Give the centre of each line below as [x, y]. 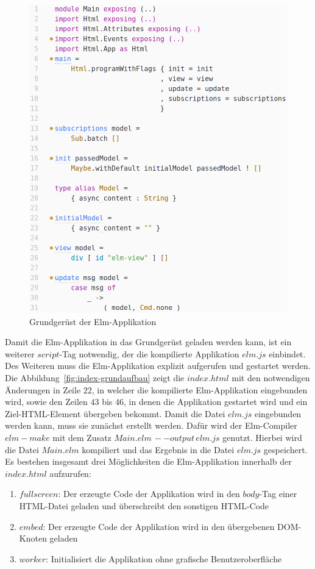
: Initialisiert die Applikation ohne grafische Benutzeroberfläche [164, 558]
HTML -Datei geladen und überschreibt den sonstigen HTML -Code [144, 506]
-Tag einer [278, 494]
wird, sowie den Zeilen [46, 402]
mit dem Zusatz [82, 438]
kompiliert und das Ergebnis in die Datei [158, 449]
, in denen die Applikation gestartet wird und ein [216, 402]
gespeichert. [285, 449]
